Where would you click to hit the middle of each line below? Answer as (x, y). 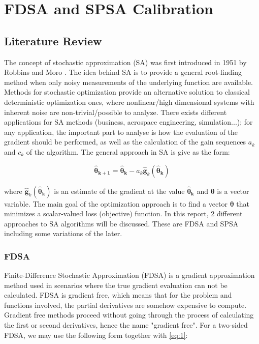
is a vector (233, 191)
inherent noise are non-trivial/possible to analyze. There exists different (116, 112)
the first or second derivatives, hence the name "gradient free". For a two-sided (126, 325)
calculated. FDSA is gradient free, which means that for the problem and (118, 295)
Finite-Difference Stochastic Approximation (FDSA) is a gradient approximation (129, 275)
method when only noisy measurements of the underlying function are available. (128, 82)
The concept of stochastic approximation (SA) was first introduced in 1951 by (125, 62)
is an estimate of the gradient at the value (119, 191)
